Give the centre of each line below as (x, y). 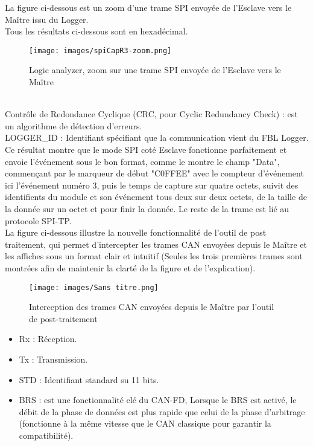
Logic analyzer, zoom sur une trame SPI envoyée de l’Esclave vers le (155, 70)
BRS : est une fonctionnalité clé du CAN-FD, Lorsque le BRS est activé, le (158, 400)
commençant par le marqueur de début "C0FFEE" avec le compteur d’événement (154, 173)
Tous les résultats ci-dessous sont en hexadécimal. (96, 31)
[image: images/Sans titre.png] (94, 287)
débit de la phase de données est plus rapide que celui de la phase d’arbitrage (162, 411)
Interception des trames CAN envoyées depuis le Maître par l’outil (152, 307)
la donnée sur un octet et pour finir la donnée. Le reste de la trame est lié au (147, 208)
